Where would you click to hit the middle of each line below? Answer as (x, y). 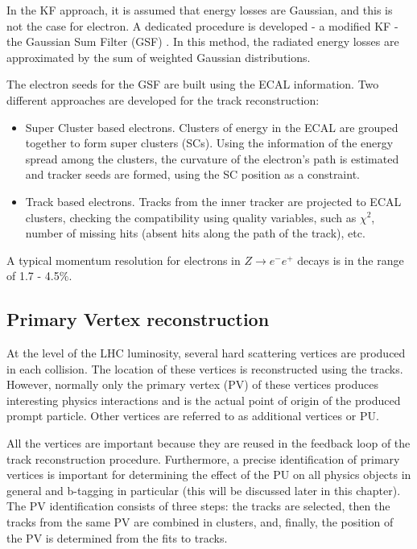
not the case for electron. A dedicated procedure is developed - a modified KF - (202, 25)
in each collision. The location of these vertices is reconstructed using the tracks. (205, 368)
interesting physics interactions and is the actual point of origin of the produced (204, 400)
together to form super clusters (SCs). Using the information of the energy (209, 143)
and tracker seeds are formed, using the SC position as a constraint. (192, 174)
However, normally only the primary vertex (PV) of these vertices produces (192, 384)
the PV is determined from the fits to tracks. (117, 537)
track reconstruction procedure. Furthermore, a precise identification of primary (203, 458)
